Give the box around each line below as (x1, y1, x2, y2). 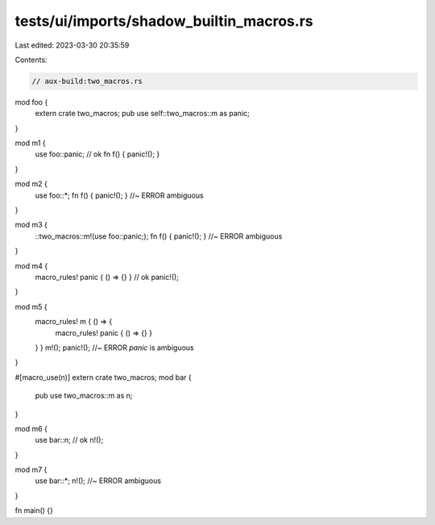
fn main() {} (14, 506, 54, 515)
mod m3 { (14, 220, 48, 230)
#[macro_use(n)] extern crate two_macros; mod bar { (14, 372, 193, 382)
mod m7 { (14, 465, 48, 475)
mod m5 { (14, 302, 48, 311)
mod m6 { (14, 423, 48, 433)
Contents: (14, 55, 48, 65)
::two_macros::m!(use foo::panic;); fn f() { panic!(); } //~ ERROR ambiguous (35, 231, 283, 241)
